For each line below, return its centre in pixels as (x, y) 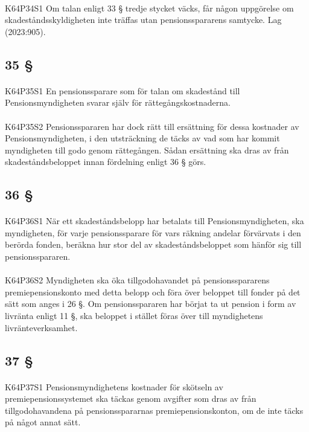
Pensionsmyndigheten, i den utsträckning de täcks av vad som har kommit (142, 138)
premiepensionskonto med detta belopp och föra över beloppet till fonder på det (153, 292)
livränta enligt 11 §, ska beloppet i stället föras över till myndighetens (134, 316)
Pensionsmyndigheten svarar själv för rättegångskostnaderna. (118, 102)
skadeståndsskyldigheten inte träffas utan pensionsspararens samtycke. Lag (143, 20)
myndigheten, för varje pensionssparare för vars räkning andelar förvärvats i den (153, 232)
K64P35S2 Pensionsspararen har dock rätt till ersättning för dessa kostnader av (152, 126)
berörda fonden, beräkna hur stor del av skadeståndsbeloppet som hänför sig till (153, 244)
